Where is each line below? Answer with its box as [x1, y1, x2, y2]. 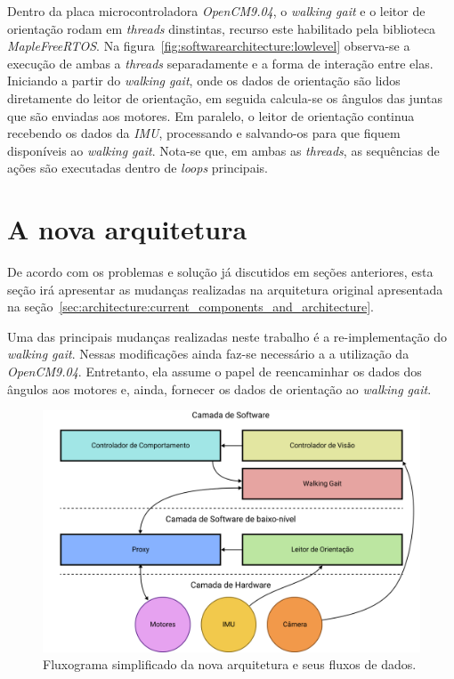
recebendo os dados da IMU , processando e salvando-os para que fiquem [7, 124, 401, 142]
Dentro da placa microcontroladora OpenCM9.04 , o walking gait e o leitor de [7, 2, 426, 20]
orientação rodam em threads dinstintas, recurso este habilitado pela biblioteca [7, 19, 436, 37]
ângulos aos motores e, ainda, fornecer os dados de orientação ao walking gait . [7, 379, 432, 398]
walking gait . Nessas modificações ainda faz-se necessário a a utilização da [7, 344, 409, 363]
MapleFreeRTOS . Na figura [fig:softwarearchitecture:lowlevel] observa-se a [7, 36, 410, 55]
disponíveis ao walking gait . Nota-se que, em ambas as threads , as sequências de [7, 141, 440, 159]
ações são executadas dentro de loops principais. [7, 158, 268, 177]
